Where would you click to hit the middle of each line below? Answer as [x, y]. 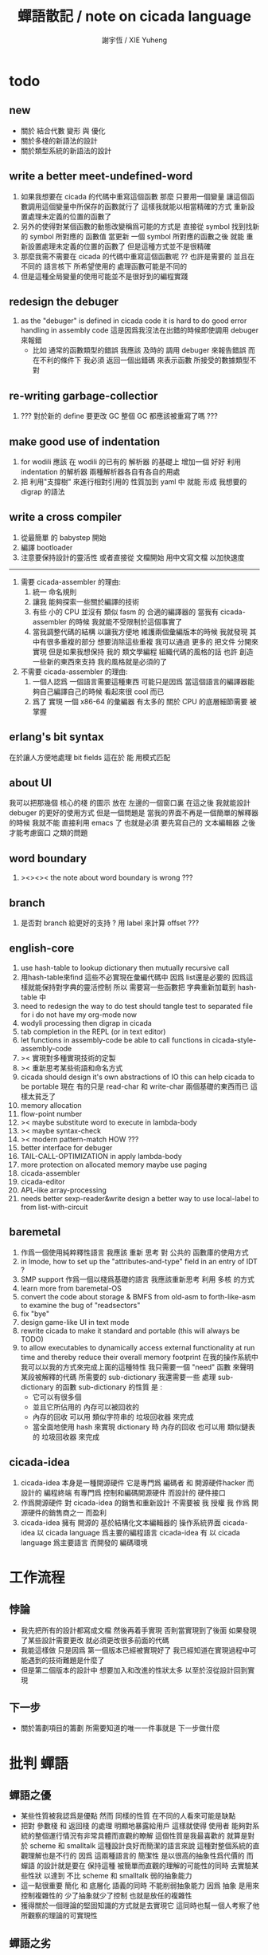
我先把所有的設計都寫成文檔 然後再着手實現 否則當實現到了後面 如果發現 [138, 1630]
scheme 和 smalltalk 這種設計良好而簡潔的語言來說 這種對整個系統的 [141, 1846]
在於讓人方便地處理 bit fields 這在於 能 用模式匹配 [90, 757]
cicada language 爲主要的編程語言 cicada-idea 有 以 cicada [143, 1532]
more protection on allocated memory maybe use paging [114, 1165]
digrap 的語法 [43, 492]
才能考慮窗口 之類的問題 [49, 833]
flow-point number [51, 1113]
